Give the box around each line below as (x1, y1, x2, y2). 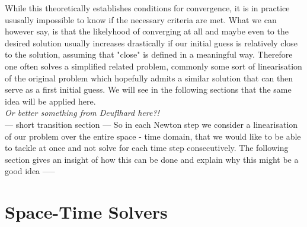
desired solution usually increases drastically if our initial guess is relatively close (5, 36, 298, 49)
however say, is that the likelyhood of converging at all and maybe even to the (5, 25, 289, 37)
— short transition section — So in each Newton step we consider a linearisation (5, 118, 298, 130)
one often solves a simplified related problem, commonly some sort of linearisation (5, 59, 302, 72)
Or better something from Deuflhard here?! (5, 106, 159, 119)
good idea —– (5, 165, 55, 177)
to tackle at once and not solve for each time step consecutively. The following (5, 141, 289, 154)
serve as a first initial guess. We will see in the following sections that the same (5, 83, 292, 96)
